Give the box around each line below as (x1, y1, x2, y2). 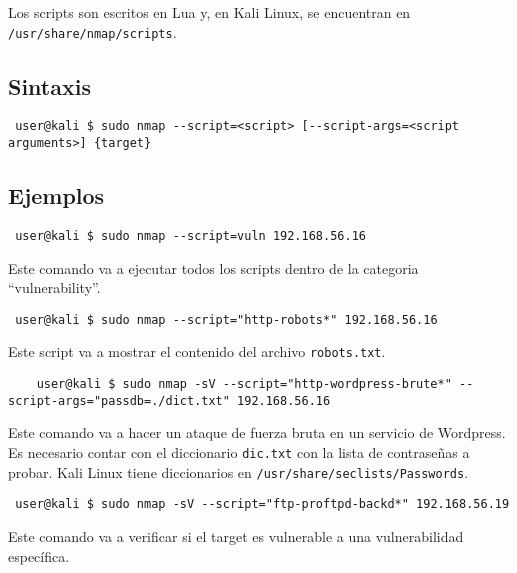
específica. (8, 545, 70, 566)
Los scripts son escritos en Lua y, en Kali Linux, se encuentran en (8, 2, 411, 22)
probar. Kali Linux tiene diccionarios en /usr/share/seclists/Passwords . (8, 461, 469, 482)
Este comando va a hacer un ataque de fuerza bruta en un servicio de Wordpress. (8, 422, 506, 443)
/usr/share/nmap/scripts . (8, 21, 177, 42)
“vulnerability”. (8, 277, 101, 298)
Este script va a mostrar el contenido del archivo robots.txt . (8, 341, 386, 362)
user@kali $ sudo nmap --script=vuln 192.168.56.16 (15, 228, 366, 243)
